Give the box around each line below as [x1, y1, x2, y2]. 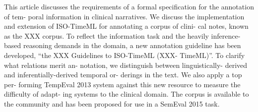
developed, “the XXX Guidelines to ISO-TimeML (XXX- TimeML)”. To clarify [4, 50, 245, 60]
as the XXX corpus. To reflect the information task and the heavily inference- [4, 30, 241, 41]
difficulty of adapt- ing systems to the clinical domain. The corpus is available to [4, 89, 249, 99]
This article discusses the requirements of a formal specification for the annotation [4, 1, 254, 11]
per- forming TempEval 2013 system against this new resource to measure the [4, 79, 241, 89]
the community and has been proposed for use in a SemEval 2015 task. [4, 98, 220, 109]
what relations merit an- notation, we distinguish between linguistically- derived [4, 59, 248, 70]
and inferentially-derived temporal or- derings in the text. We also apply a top [4, 69, 242, 80]
